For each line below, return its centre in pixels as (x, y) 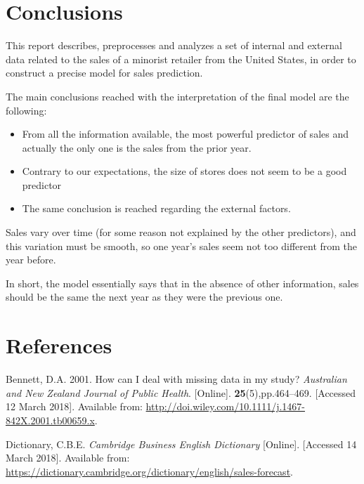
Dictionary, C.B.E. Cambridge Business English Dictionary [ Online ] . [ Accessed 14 (181, 444)
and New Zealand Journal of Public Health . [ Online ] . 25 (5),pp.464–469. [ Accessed (181, 392)
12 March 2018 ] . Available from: (74, 406)
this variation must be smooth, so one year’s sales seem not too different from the (182, 246)
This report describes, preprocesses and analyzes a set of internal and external (174, 45)
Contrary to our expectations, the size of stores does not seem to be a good (184, 171)
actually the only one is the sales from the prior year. (137, 147)
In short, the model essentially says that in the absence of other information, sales (182, 283)
